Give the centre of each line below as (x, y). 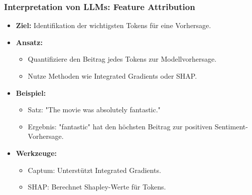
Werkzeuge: (36, 153)
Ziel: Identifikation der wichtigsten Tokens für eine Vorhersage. (113, 25)
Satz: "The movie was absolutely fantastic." (94, 110)
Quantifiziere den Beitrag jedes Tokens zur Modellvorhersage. (122, 59)
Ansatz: (29, 42)
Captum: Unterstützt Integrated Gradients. (94, 170)
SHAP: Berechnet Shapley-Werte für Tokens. (97, 187)
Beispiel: (31, 92)
